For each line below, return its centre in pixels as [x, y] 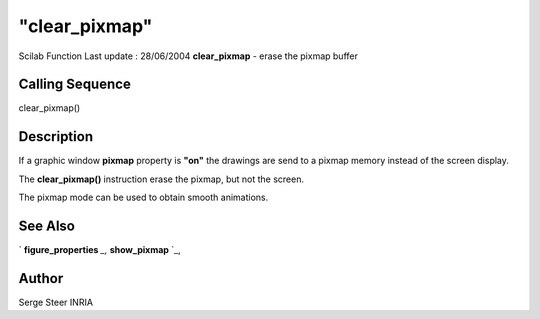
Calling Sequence [75, 84]
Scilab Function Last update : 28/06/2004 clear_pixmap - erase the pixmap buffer [188, 56]
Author [41, 278]
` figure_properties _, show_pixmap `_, [99, 250]
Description [56, 136]
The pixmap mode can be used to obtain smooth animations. [143, 197]
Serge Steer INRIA [56, 302]
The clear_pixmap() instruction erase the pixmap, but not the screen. [161, 179]
